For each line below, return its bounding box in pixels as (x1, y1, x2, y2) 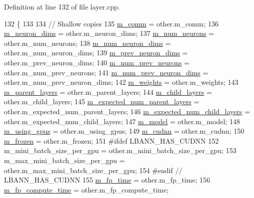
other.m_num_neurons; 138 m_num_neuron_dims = (4, 37, 171, 48)
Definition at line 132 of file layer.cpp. (4, 1, 120, 11)
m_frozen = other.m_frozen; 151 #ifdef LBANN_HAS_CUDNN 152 (4, 135, 219, 146)
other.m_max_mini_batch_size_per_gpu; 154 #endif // (4, 165, 182, 175)
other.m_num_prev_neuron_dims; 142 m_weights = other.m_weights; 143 (4, 77, 238, 87)
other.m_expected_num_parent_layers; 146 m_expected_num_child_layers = (4, 106, 250, 116)
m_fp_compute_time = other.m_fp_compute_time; (4, 184, 169, 195)
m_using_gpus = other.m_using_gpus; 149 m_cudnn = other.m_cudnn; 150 (4, 126, 244, 136)
